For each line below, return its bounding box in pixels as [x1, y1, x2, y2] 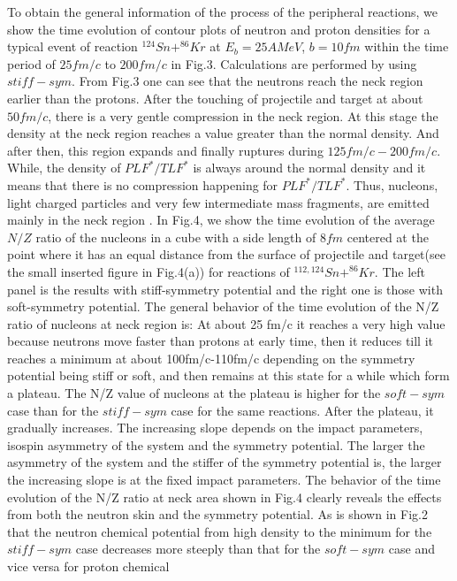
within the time [364, 37, 449, 56]
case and [388, 539, 435, 558]
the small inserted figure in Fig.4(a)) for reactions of [7, 262, 290, 280]
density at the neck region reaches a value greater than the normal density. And [7, 124, 439, 142]
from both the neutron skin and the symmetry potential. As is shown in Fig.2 [7, 505, 428, 524]
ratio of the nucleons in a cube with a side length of [35, 227, 316, 246]
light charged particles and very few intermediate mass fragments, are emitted [7, 193, 430, 211]
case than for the [7, 401, 99, 419]
